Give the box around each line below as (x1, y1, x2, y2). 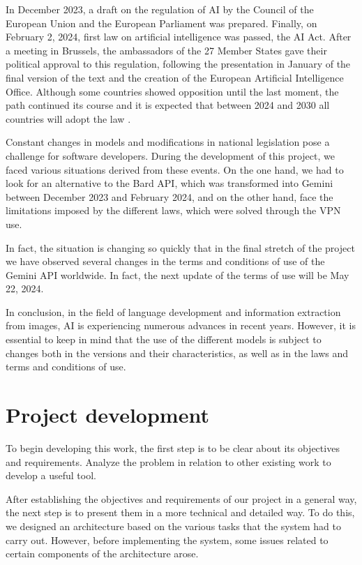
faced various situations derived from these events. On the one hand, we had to (6, 162, 344, 176)
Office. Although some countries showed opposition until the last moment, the (6, 84, 339, 98)
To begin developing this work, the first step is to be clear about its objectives (6, 440, 340, 455)
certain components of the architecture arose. (6, 546, 199, 561)
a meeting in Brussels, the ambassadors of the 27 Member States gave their (6, 43, 327, 57)
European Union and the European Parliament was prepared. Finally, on (6, 15, 317, 30)
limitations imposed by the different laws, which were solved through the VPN (6, 203, 341, 218)
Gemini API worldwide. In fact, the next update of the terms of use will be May (6, 267, 349, 282)
